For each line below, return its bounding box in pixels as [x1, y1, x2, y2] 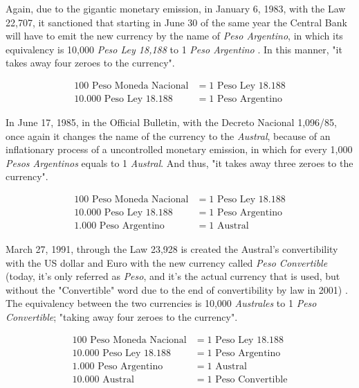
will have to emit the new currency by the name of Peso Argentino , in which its [6, 28, 343, 43]
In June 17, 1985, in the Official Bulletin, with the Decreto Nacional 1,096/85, [6, 115, 337, 130]
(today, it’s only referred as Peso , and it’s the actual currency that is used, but [6, 269, 340, 283]
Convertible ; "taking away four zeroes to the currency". [6, 310, 238, 324]
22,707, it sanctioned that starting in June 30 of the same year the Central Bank [6, 15, 347, 29]
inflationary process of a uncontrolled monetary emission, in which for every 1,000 [6, 142, 353, 157]
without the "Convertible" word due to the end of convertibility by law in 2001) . [6, 282, 348, 297]
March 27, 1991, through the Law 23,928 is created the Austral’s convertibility [6, 242, 338, 256]
